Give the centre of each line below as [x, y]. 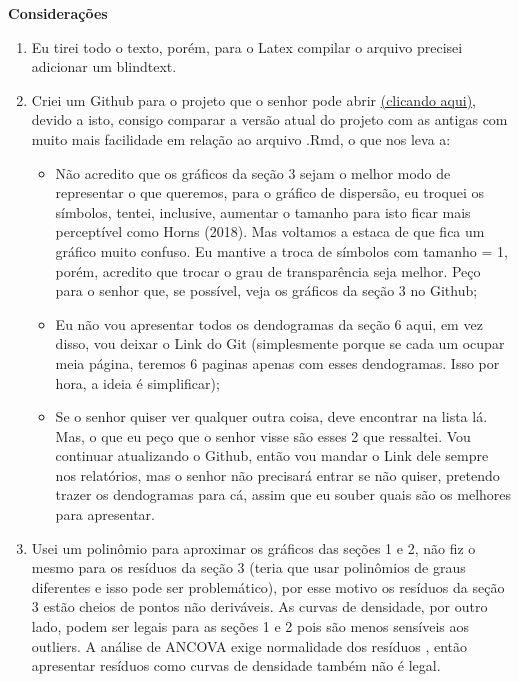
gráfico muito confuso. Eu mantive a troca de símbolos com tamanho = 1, [281, 250]
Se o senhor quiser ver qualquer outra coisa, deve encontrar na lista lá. [271, 416]
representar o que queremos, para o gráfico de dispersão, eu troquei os [270, 192]
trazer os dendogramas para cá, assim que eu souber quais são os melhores [283, 494]
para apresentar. [105, 514]
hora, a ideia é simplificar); [137, 382]
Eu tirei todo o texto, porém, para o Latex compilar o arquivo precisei [247, 46]
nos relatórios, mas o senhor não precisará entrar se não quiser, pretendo [277, 474]
